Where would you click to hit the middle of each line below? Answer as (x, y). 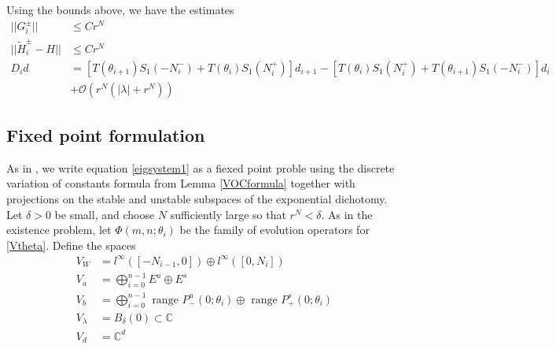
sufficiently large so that (228, 214)
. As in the (347, 214)
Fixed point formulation (106, 135)
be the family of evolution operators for (274, 230)
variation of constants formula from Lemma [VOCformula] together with (181, 183)
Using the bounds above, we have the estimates (120, 9)
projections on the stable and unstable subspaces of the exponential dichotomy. (197, 199)
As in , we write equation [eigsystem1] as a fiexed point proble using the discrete (201, 167)
